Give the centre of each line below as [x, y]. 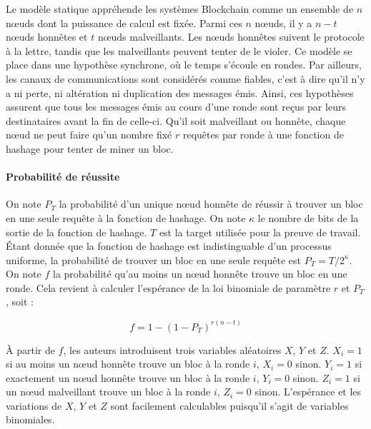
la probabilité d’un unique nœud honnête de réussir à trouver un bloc [211, 204]
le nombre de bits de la [308, 217]
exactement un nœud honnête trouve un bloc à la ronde [128, 377]
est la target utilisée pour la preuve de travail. [260, 232]
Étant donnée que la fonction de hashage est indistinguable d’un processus [169, 246]
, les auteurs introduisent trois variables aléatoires [172, 349]
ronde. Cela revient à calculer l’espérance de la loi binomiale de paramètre [168, 287]
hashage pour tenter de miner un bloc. [90, 148]
